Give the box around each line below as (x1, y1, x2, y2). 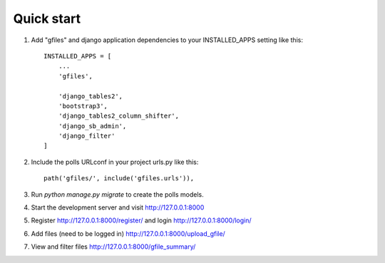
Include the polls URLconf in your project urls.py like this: (31, 158, 199, 166)
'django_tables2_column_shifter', (58, 112, 180, 120)
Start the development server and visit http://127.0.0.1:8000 (31, 203, 205, 212)
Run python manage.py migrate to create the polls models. (31, 190, 204, 199)
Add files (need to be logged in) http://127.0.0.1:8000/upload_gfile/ (31, 229, 226, 238)
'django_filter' (58, 132, 115, 140)
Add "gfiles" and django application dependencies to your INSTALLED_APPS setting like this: (31, 36, 303, 44)
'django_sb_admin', (58, 122, 127, 130)
